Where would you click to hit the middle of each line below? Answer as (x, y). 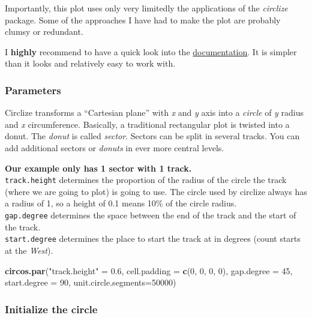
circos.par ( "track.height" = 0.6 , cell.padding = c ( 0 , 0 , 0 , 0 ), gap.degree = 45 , (149, 270)
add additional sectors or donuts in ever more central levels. (115, 147)
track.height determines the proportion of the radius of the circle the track (146, 180)
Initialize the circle (51, 309)
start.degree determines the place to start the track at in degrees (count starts (153, 238)
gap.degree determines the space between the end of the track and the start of (151, 215)
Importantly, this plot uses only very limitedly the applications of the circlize (146, 8)
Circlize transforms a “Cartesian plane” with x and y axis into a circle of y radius (154, 112)
